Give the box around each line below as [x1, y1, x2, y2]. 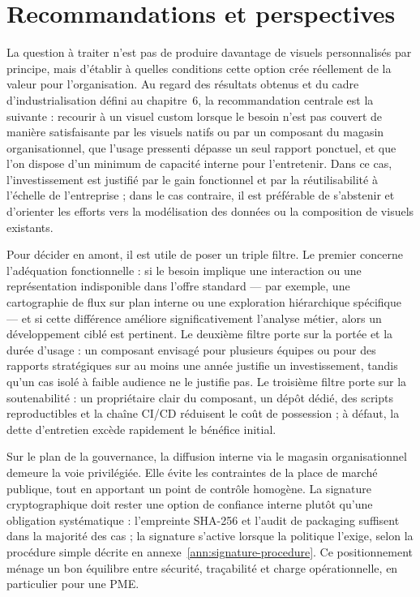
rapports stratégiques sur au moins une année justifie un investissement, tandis [6, 357, 398, 374]
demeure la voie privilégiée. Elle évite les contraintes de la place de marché [6, 463, 378, 480]
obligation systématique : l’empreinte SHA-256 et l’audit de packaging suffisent [6, 511, 400, 528]
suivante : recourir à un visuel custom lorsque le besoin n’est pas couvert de [6, 107, 383, 124]
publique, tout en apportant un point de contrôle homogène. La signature [6, 479, 372, 496]
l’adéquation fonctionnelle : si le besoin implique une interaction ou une [6, 261, 362, 278]
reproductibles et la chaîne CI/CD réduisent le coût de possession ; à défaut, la [6, 405, 400, 422]
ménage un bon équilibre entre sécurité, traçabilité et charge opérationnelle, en [6, 559, 398, 576]
